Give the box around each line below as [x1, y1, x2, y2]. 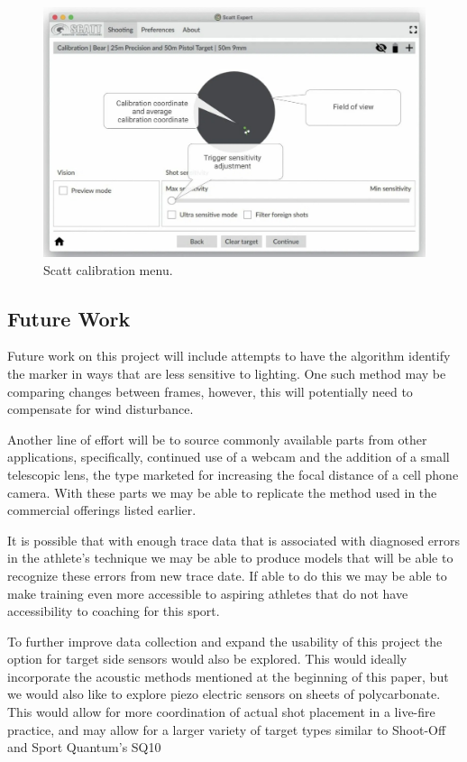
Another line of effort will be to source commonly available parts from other [7, 429, 427, 448]
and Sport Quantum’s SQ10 [7, 738, 161, 757]
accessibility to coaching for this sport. [7, 601, 220, 620]
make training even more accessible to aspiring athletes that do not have [7, 583, 408, 602]
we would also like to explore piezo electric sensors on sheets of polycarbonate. [7, 684, 441, 703]
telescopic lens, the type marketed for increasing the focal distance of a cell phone [7, 464, 459, 483]
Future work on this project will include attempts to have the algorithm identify [7, 346, 451, 365]
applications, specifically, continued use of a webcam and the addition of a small [7, 447, 450, 466]
